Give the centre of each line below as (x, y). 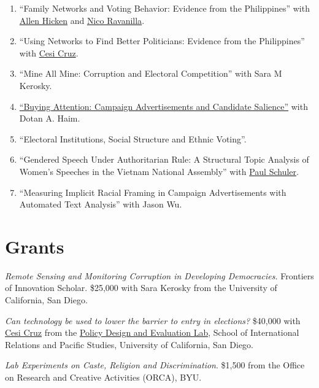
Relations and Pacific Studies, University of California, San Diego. (129, 344)
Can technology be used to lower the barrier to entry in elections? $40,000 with (153, 320)
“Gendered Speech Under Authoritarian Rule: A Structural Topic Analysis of (164, 159)
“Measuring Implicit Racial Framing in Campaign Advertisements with (153, 192)
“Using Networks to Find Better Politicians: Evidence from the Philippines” (162, 41)
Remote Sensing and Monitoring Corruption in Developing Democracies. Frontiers (159, 275)
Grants (35, 246)
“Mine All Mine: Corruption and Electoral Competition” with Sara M (151, 73)
